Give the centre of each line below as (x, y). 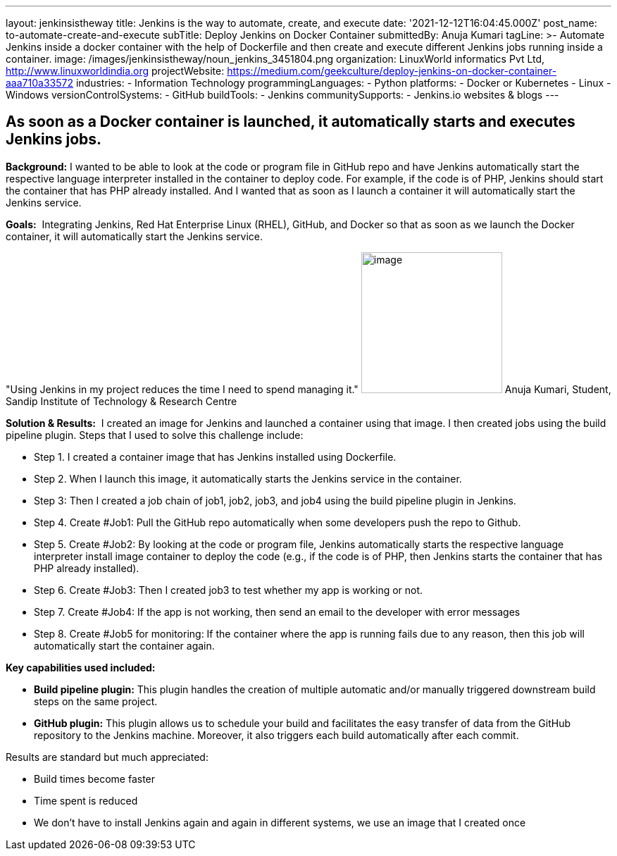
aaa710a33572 (39, 83)
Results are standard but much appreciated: (107, 757)
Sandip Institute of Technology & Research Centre (121, 401)
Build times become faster (95, 779)
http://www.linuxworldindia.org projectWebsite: (115, 71)
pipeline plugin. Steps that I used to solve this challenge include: (155, 435)
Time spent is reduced (86, 800)
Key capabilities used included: (81, 667)
